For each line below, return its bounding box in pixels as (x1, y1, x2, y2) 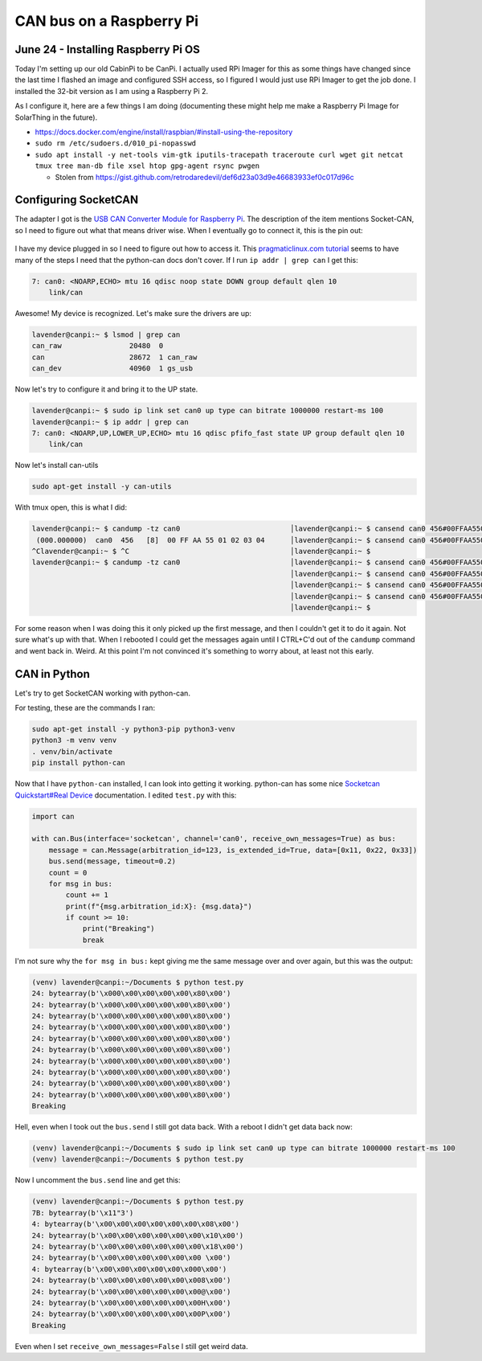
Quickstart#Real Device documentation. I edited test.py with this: (14, 790, 237, 800)
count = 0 (48, 868, 88, 877)
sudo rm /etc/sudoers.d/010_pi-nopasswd (35, 139, 197, 148)
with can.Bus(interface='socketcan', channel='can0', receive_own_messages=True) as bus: (31, 834, 397, 843)
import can (31, 812, 75, 821)
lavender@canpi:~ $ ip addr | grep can (31, 417, 189, 426)
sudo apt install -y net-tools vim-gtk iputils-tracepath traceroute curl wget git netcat (35, 150, 404, 159)
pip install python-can (31, 758, 126, 768)
